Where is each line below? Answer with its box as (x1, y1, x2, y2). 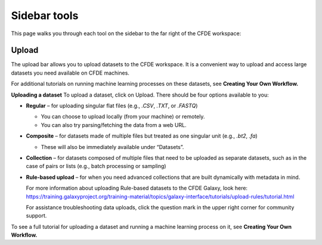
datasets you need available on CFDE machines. (11, 69, 129, 76)
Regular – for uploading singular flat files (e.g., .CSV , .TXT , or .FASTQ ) (26, 102, 198, 110)
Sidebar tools (11, 9, 79, 22)
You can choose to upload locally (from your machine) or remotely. (41, 113, 205, 120)
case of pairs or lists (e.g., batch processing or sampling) (26, 163, 166, 170)
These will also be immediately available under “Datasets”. (41, 143, 184, 150)
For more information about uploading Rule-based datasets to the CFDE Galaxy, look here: (26, 185, 247, 192)
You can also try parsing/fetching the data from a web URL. (41, 121, 187, 128)
